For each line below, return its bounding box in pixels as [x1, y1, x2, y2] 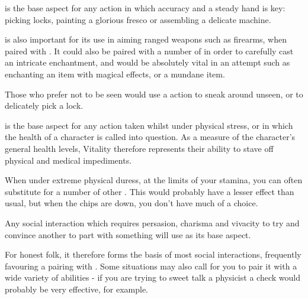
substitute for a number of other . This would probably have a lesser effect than [5, 185, 294, 197]
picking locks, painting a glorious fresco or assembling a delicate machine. [5, 13, 271, 25]
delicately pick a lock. [5, 99, 84, 112]
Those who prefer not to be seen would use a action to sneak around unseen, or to [5, 87, 303, 100]
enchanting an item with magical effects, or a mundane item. [5, 67, 225, 80]
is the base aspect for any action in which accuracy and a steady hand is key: [5, 2, 285, 14]
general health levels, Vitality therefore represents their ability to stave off [5, 142, 274, 154]
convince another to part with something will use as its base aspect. [5, 228, 251, 240]
